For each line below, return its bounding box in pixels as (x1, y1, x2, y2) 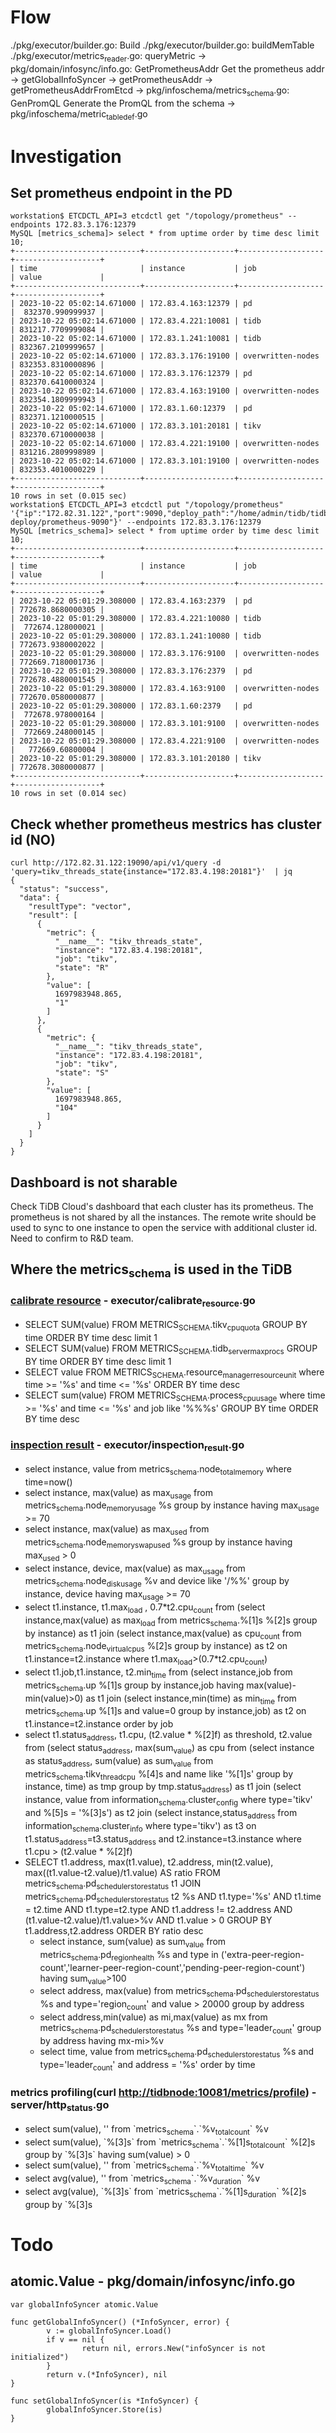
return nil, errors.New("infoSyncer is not (81, 2343, 267, 2353)
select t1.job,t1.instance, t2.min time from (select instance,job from (24, 1666, 293, 1680)
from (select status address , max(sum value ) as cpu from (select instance (24, 1741, 315, 1756)
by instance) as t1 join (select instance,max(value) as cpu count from (24, 1627, 302, 1641)
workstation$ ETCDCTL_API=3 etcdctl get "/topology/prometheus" (10, 211, 284, 221)
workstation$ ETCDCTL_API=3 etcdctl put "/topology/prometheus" (10, 500, 284, 510)
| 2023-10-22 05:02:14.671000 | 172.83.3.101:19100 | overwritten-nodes (10, 456, 320, 466)
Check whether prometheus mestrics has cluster (10, 816, 322, 833)
